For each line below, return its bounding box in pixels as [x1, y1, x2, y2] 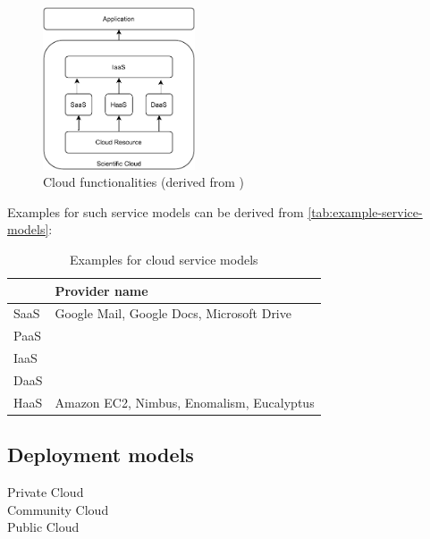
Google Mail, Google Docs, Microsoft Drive [55, 304, 291, 323]
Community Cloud [7, 500, 109, 518]
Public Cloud [7, 518, 80, 536]
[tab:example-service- [308, 202, 423, 221]
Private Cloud [7, 483, 84, 501]
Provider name [55, 281, 148, 299]
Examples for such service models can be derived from [7, 202, 304, 221]
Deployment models [7, 441, 194, 468]
